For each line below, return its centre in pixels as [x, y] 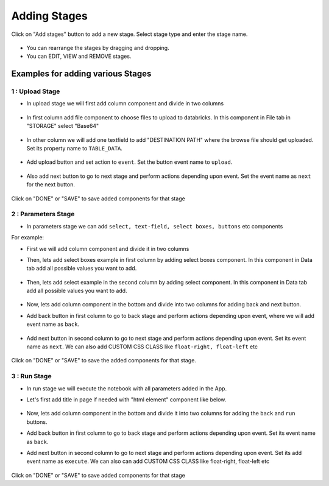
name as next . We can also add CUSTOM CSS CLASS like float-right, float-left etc [142, 347]
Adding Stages [49, 16]
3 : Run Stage [31, 376]
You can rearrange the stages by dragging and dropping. [98, 48]
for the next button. [51, 185]
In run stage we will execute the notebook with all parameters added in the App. [127, 388]
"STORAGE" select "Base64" [63, 126]
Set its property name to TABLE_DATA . [75, 149]
